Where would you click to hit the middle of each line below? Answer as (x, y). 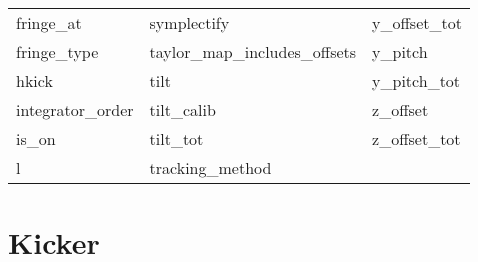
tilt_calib (182, 109)
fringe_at (49, 22)
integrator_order (75, 109)
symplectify (189, 22)
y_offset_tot (417, 22)
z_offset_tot (416, 138)
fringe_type (57, 51)
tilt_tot (176, 138)
